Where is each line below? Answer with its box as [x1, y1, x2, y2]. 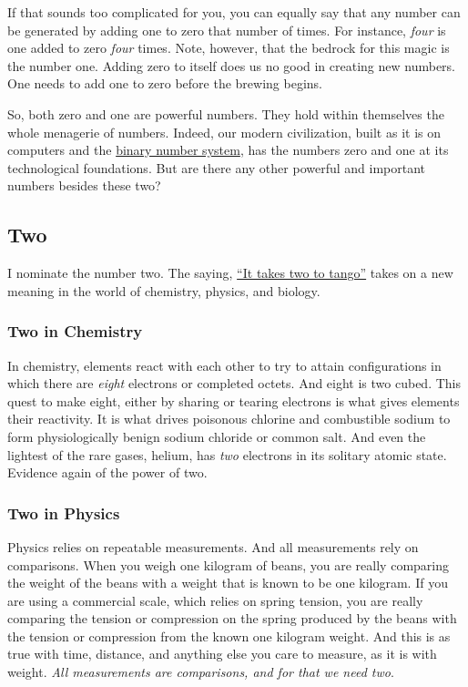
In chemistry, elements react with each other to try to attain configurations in [7, 355, 442, 374]
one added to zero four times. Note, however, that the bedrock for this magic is [7, 38, 450, 57]
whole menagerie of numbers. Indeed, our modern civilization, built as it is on [7, 122, 442, 141]
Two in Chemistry [7, 320, 143, 343]
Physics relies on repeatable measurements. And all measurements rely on [7, 537, 419, 556]
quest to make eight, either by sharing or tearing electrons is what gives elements [7, 391, 460, 410]
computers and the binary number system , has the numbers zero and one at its [7, 140, 449, 159]
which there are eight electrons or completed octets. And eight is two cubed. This [7, 374, 461, 393]
